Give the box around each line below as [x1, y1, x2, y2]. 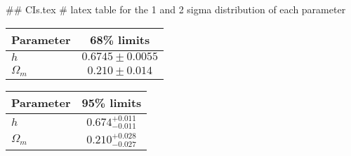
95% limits [81, 94, 142, 111]
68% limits [90, 31, 150, 48]
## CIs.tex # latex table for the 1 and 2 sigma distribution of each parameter [6, 2, 346, 16]
